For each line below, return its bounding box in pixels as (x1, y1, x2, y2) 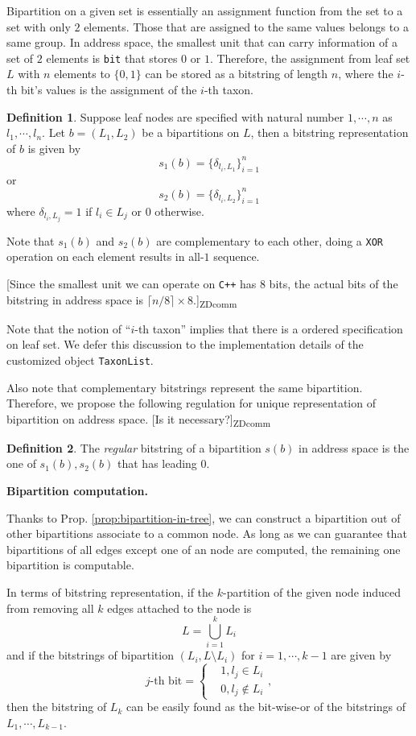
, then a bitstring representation (250, 124, 409, 141)
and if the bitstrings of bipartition (6, 647, 174, 664)
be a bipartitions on (142, 124, 240, 141)
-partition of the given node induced (223, 584, 401, 601)
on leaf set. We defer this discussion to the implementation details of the (6, 336, 364, 353)
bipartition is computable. (6, 556, 134, 573)
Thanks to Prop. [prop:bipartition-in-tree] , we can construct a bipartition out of (6, 509, 401, 526)
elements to (54, 65, 110, 82)
